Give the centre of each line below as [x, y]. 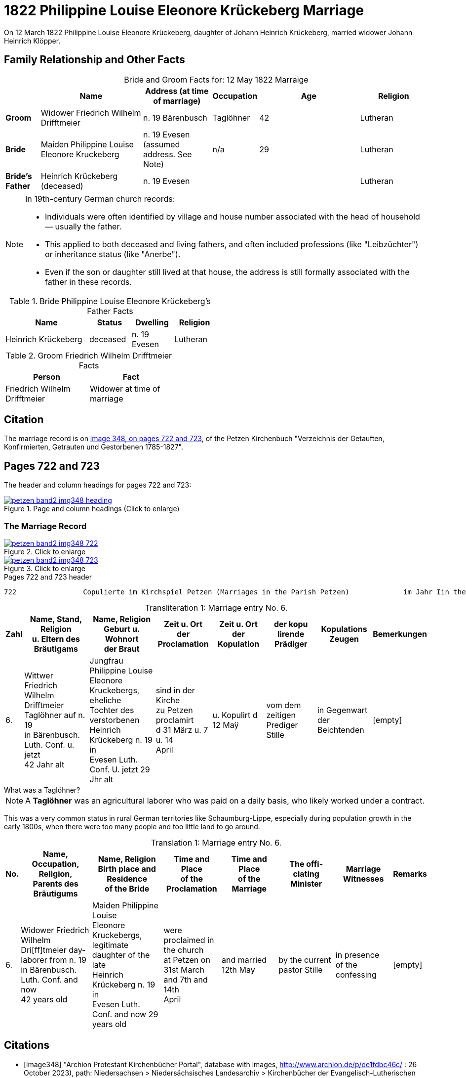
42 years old [44, 1000]
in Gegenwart [342, 710]
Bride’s [19, 176]
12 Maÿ [226, 725]
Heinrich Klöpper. [32, 41]
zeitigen [281, 715]
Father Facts [110, 311]
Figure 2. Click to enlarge [45, 552]
